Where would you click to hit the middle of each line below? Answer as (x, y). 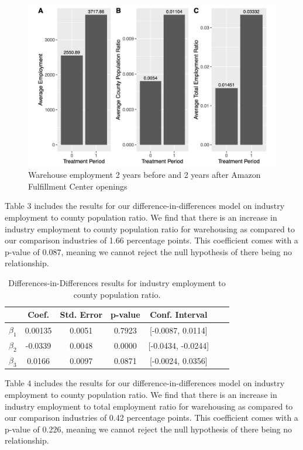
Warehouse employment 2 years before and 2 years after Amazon (144, 175)
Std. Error (81, 315)
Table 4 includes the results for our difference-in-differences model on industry (145, 383)
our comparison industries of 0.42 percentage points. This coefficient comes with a (151, 418)
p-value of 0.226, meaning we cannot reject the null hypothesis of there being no (149, 429)
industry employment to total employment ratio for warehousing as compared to (149, 406)
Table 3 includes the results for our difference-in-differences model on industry (145, 206)
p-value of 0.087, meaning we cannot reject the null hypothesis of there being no (149, 251)
